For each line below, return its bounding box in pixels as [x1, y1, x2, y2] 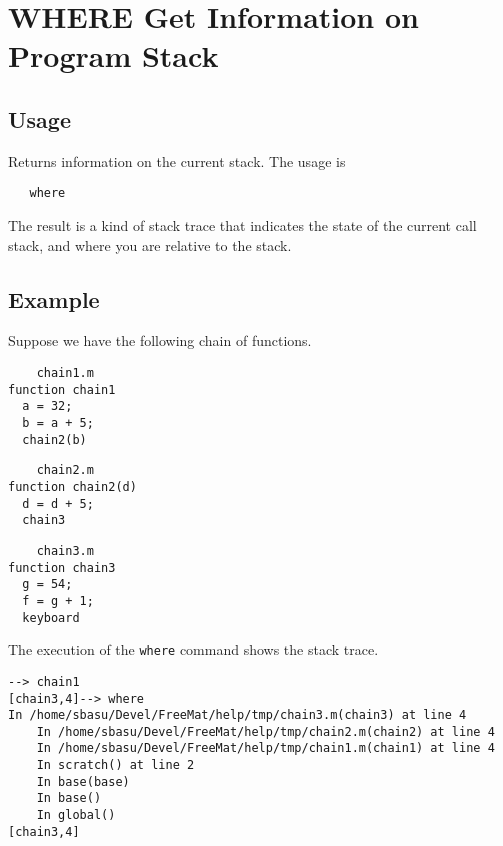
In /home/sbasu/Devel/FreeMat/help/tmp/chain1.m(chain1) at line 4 [36, 741, 495, 756]
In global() [36, 808, 116, 823]
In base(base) [36, 774, 130, 789]
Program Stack [8, 35, 219, 76]
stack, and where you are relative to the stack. [8, 234, 292, 255]
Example [8, 283, 100, 314]
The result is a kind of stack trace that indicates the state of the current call [8, 215, 477, 236]
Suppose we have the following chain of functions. [8, 330, 312, 351]
